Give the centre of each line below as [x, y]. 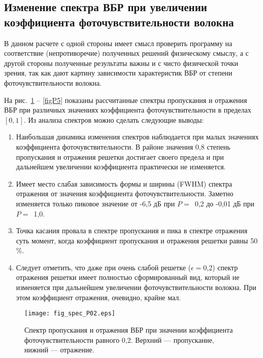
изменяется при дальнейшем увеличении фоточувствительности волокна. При [136, 287]
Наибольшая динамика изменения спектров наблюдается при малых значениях [137, 137]
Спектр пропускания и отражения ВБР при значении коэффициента [129, 329]
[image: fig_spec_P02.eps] [70, 314]
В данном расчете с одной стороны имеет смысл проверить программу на [118, 43]
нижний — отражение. [59, 350]
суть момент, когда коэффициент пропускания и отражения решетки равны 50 [137, 240]
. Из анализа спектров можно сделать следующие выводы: [114, 119]
